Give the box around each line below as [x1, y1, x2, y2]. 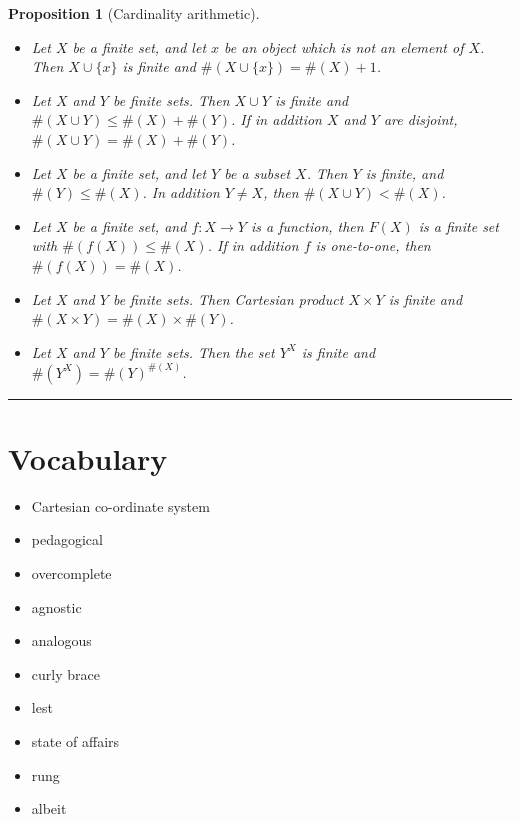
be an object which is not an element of [224, 36, 464, 57]
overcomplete [31, 563, 112, 584]
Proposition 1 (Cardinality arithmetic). [8, 3, 260, 23]
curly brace [31, 663, 100, 684]
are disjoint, [383, 109, 458, 130]
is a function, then [250, 215, 364, 236]
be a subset [224, 162, 291, 183]
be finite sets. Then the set [112, 341, 275, 362]
